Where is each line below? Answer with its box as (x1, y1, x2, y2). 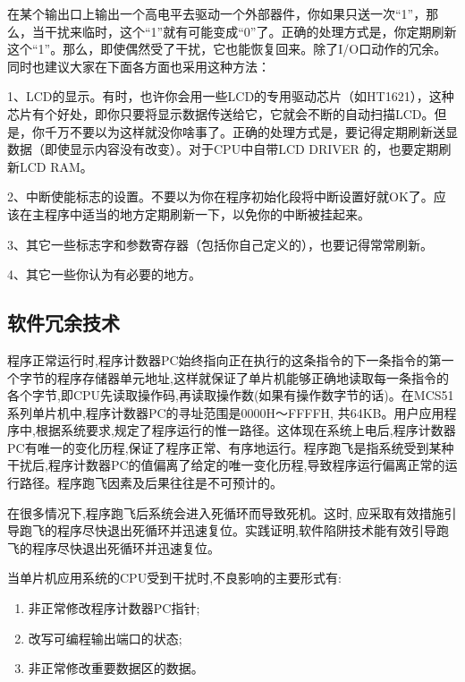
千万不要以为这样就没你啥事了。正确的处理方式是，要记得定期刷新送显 (44, 122, 458, 141)
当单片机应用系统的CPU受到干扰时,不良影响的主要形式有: (7, 568, 342, 587)
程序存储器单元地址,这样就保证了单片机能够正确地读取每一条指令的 (56, 368, 449, 387)
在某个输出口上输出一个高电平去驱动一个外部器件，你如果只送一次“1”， (7, 4, 427, 22)
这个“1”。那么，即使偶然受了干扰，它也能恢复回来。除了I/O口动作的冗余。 (7, 39, 447, 58)
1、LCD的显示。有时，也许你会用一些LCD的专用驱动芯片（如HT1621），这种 (7, 87, 454, 106)
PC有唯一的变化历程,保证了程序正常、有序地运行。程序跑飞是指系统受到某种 (7, 438, 454, 456)
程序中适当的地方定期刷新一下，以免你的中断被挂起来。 (44, 204, 370, 223)
